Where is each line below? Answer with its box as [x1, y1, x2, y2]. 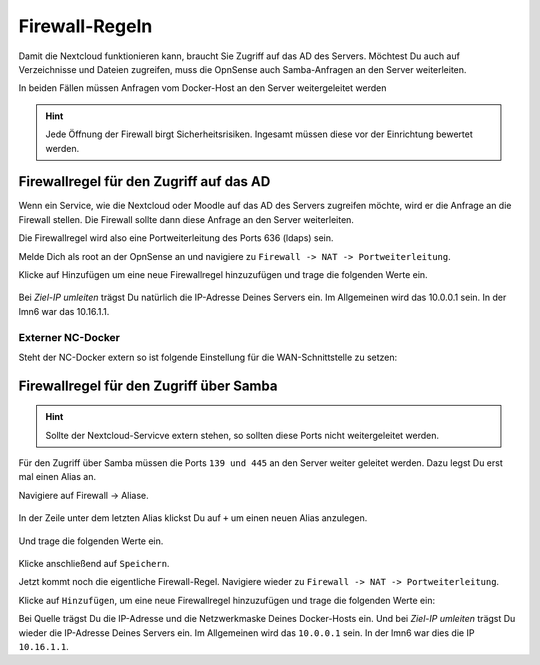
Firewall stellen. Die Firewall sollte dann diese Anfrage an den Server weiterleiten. [18, 213, 355, 225]
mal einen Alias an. [18, 471, 97, 483]
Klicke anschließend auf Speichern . [18, 558, 170, 570]
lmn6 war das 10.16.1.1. [18, 305, 110, 317]
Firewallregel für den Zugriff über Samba [18, 377, 278, 394]
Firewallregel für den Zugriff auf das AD [18, 173, 271, 190]
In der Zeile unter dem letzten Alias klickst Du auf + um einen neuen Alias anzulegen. [18, 512, 368, 524]
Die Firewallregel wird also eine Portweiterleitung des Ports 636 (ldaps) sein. [18, 232, 334, 244]
